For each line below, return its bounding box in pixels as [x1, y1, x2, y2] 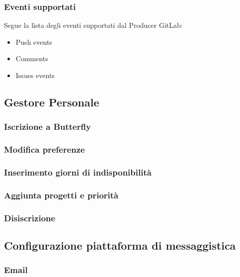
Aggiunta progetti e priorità [4, 188, 119, 201]
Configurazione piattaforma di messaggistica [4, 237, 236, 253]
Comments [15, 53, 48, 64]
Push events [15, 36, 52, 47]
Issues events [15, 70, 55, 80]
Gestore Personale [4, 94, 99, 109]
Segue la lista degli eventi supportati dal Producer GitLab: [4, 20, 183, 30]
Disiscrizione [4, 211, 56, 224]
